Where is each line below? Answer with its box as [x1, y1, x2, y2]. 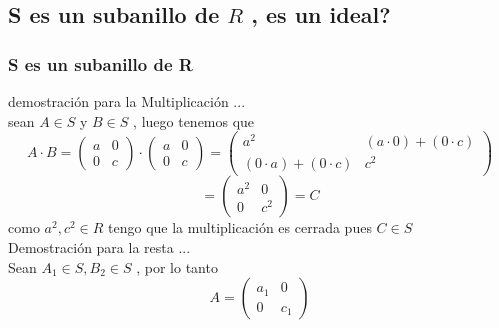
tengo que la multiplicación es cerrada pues [108, 217, 372, 238]
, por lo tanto [136, 256, 218, 277]
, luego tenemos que [133, 110, 255, 131]
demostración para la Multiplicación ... [8, 91, 246, 111]
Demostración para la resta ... [8, 237, 191, 258]
